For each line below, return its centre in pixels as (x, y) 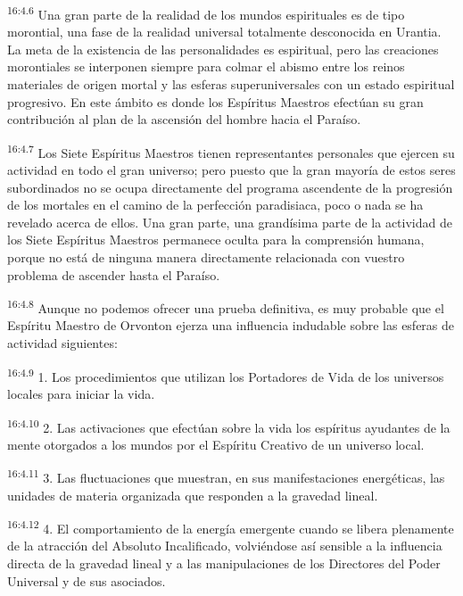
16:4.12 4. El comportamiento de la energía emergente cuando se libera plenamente (231, 527)
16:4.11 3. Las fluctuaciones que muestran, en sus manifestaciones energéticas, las (226, 476)
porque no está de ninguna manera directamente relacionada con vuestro (206, 257)
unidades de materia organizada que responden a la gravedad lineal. (193, 495)
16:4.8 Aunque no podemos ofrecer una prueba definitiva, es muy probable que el (226, 306)
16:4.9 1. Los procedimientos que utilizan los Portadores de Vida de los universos (226, 375)
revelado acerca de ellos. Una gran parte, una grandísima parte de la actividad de (230, 222)
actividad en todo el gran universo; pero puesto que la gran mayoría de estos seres (231, 170)
